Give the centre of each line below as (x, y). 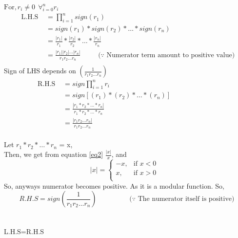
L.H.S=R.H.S (24, 231)
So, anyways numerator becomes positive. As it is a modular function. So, (114, 185)
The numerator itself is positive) (186, 199)
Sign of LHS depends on (40, 71)
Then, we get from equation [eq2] (54, 154)
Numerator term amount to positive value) (171, 55)
